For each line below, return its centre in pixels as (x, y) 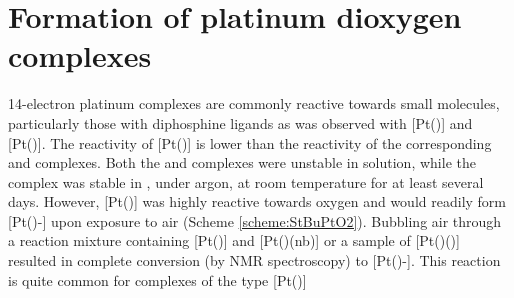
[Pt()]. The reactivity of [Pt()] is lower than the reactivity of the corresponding (250, 142)
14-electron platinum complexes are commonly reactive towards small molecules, (254, 103)
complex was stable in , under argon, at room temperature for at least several (246, 181)
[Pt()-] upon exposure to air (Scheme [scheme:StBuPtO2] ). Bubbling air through (255, 220)
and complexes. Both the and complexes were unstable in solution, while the (242, 162)
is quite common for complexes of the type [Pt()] (157, 279)
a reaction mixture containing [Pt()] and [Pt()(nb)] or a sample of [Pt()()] (234, 240)
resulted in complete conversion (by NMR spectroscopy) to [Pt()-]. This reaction (254, 260)
